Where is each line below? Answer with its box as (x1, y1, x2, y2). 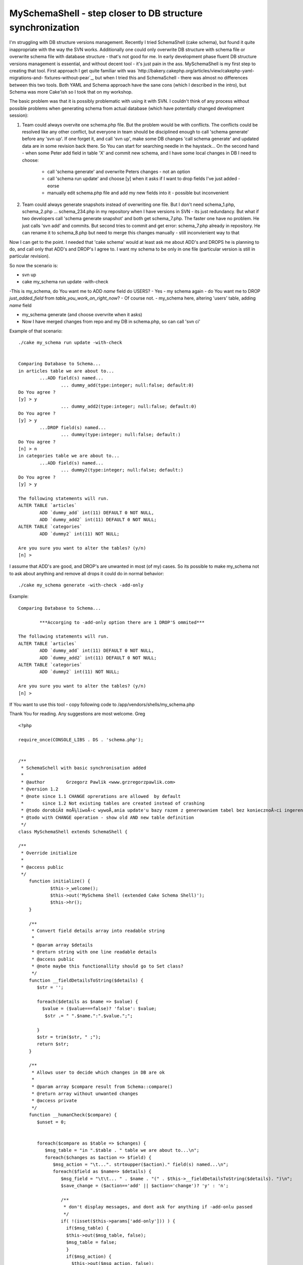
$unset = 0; (37, 1119, 67, 1125)
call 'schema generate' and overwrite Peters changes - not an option (47, 168, 190, 175)
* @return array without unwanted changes (31, 1091, 138, 1097)
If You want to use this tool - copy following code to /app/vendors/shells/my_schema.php (9, 701, 195, 707)
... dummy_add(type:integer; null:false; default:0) (61, 382, 194, 388)
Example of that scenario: (9, 328, 63, 334)
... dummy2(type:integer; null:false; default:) (61, 467, 184, 473)
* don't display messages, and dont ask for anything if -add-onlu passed (63, 1204, 252, 1210)
